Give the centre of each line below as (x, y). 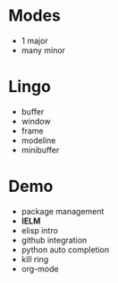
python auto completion (65, 250)
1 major (34, 41)
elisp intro (40, 230)
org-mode (40, 269)
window (36, 121)
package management (63, 211)
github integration (54, 240)
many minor (43, 50)
